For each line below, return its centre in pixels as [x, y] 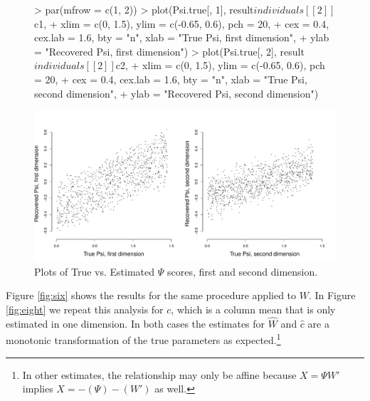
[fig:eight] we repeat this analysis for [85, 309]
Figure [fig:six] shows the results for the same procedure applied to [151, 295]
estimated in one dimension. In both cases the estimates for [136, 323]
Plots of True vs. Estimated [95, 271]
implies [38, 389]
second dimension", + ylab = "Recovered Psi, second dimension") [176, 93]
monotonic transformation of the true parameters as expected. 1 [143, 339]
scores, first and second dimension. [242, 271]
